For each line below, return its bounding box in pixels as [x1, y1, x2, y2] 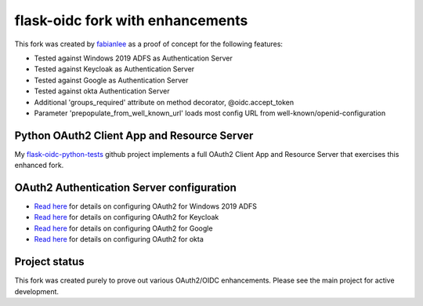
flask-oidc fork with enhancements [14, 12, 248, 29]
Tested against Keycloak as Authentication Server [34, 64, 195, 74]
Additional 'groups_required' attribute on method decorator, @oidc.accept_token [34, 97, 295, 107]
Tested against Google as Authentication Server [34, 75, 189, 85]
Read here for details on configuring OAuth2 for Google [34, 224, 213, 233]
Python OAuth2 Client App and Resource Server [14, 129, 254, 142]
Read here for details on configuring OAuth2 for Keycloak [34, 213, 219, 222]
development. [14, 286, 59, 296]
